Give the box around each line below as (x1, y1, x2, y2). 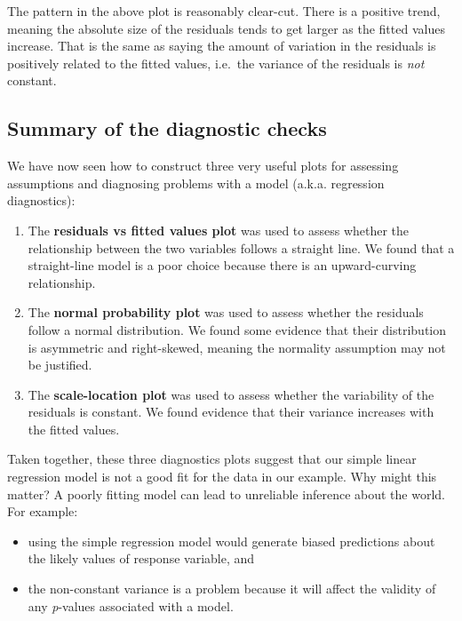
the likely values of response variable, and (28, 549, 255, 568)
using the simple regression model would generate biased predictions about (28, 531, 435, 550)
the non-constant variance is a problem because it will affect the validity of (28, 579, 436, 598)
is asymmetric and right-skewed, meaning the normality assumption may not (28, 338, 446, 356)
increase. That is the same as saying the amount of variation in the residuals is (7, 36, 436, 55)
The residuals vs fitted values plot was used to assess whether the (28, 220, 410, 239)
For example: (7, 502, 78, 521)
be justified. (28, 355, 92, 374)
